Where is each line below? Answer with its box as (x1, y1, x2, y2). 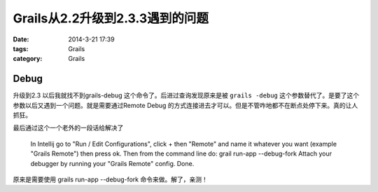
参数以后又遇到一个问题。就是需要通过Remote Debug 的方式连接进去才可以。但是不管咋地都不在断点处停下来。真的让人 (13, 101, 358, 109)
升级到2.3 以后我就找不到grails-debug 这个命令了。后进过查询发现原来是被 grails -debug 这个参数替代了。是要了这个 (13, 91, 360, 100)
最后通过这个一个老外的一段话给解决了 (13, 123, 124, 132)
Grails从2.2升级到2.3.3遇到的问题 (13, 11, 209, 26)
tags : (13, 44, 29, 53)
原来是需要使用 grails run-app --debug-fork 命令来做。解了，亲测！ (13, 175, 208, 184)
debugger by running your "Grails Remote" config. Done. (30, 159, 195, 167)
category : (13, 55, 43, 63)
